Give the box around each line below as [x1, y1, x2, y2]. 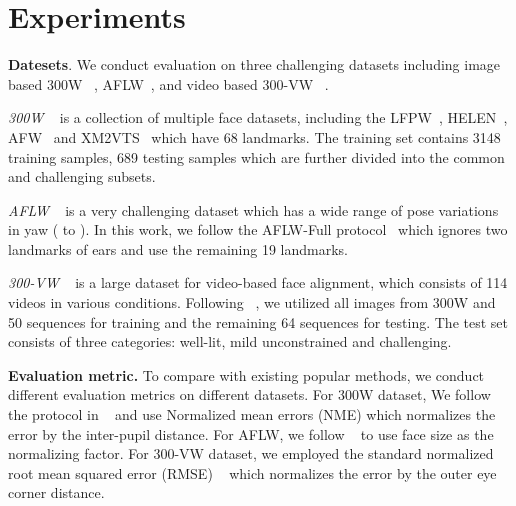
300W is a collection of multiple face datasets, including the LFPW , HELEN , [8, 107, 508, 128]
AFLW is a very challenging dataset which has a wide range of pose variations [8, 199, 499, 220]
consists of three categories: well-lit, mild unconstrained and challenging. [8, 331, 452, 352]
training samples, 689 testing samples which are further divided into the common [8, 146, 505, 167]
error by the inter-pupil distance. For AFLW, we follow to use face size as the [8, 423, 494, 444]
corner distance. [8, 482, 105, 503]
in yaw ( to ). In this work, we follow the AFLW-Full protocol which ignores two [8, 219, 508, 240]
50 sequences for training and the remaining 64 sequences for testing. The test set [8, 311, 508, 332]
